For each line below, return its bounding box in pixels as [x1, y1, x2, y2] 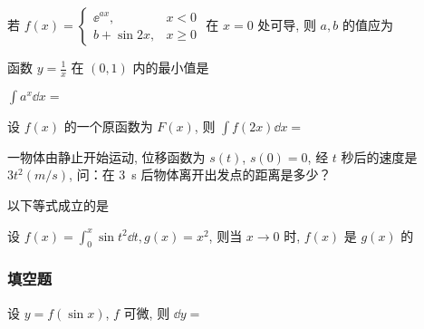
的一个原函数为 [63, 116, 153, 135]
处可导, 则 [257, 15, 316, 34]
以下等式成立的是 [7, 196, 109, 215]
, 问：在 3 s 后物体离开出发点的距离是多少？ [69, 165, 332, 184]
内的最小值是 [132, 58, 209, 76]
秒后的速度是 [341, 147, 418, 166]
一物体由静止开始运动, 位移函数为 [7, 147, 206, 166]
